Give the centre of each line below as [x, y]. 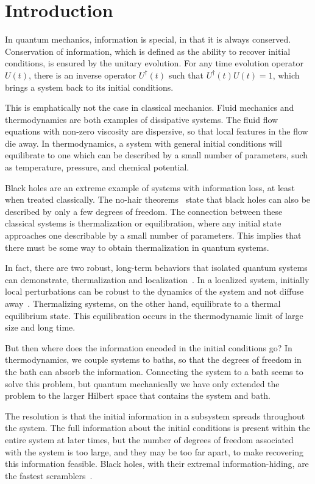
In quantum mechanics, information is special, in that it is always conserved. [148, 39]
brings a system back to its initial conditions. [89, 87]
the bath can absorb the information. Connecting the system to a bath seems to [154, 371]
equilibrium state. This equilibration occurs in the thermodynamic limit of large [154, 315]
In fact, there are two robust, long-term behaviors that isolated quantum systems [156, 268]
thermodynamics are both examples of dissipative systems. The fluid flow [142, 119]
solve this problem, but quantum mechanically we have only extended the [142, 383]
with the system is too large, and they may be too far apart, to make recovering [154, 451]
